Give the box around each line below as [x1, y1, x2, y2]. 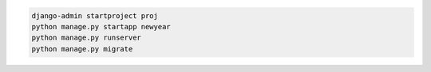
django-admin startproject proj [31, 11, 159, 20]
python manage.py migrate [31, 44, 133, 53]
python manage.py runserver [31, 33, 141, 43]
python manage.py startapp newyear [31, 22, 171, 31]
